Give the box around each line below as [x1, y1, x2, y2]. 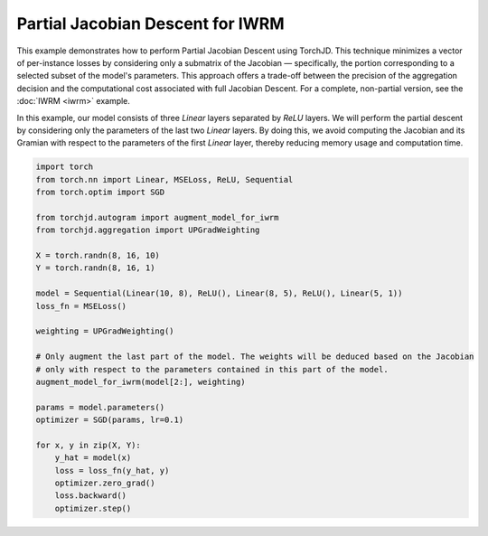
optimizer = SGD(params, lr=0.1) [35, 415, 184, 425]
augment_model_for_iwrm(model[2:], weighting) [35, 376, 246, 387]
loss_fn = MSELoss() [35, 301, 127, 311]
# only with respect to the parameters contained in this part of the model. [35, 364, 389, 374]
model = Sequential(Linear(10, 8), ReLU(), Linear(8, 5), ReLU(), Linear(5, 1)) [35, 288, 403, 298]
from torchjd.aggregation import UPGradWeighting [35, 225, 260, 235]
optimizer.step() [54, 503, 132, 513]
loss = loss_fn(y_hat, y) [54, 465, 170, 475]
